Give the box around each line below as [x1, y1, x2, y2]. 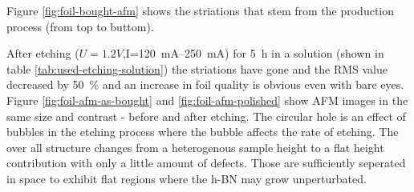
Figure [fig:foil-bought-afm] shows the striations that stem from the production [6, 2, 395, 18]
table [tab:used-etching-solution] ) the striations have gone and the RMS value [6, 60, 388, 77]
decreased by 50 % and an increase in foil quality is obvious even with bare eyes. [6, 76, 404, 93]
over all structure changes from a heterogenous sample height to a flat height [6, 138, 384, 155]
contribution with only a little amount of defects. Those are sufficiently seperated [6, 154, 406, 171]
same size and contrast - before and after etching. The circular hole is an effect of [6, 107, 406, 124]
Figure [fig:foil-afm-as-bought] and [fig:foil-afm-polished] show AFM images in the [6, 91, 408, 108]
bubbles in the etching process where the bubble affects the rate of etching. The [6, 123, 399, 140]
